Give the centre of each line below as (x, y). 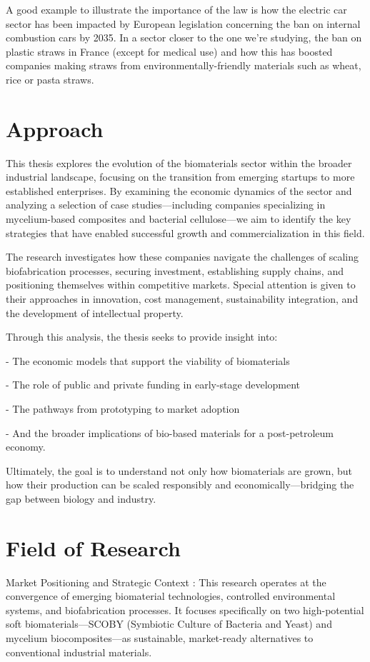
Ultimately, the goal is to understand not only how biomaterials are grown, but (179, 470)
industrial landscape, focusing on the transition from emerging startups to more (180, 177)
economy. (26, 447)
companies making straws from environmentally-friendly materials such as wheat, (184, 65)
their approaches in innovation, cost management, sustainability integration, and (182, 299)
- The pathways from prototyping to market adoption (123, 408)
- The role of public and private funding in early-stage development (153, 385)
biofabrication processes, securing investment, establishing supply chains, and (175, 270)
